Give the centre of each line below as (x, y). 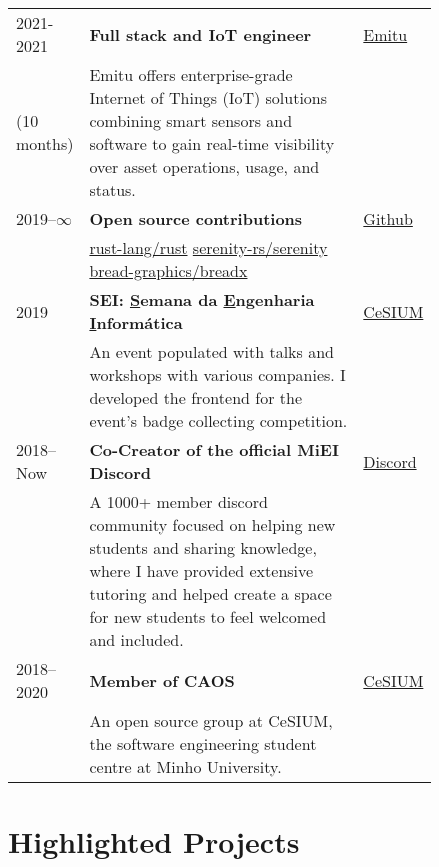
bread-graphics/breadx (168, 270)
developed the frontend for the (195, 397)
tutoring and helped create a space (210, 593)
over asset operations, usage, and (204, 166)
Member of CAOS (162, 680)
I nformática (136, 322)
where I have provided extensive (201, 570)
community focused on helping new (212, 524)
